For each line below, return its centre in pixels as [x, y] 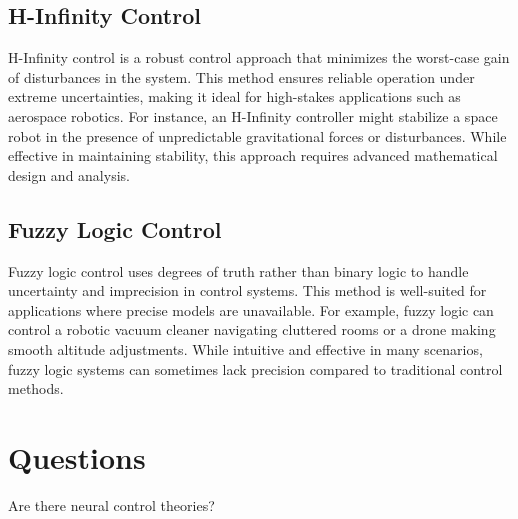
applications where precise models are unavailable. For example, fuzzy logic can [251, 309]
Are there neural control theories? [111, 504]
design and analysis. [69, 174]
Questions [77, 456]
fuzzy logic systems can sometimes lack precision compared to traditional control [255, 368]
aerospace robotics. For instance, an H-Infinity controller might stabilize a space [253, 115]
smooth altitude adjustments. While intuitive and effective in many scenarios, [245, 348]
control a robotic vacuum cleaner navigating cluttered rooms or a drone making [252, 329]
